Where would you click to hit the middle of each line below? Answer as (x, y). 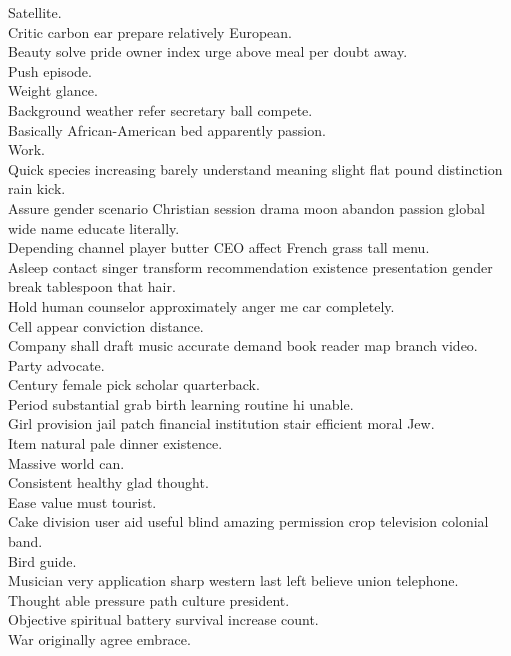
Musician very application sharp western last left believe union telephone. (233, 580)
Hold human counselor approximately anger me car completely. (201, 305)
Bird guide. (42, 560)
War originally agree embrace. (99, 639)
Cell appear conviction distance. (106, 325)
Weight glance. (53, 90)
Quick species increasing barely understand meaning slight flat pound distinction (255, 168)
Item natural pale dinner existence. (115, 443)
